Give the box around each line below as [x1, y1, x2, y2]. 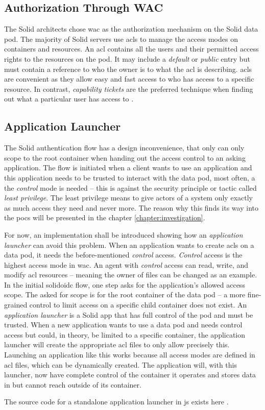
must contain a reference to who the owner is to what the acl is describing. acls [4, 63, 252, 74]
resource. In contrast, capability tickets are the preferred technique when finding [4, 83, 253, 94]
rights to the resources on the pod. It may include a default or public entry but [4, 53, 250, 64]
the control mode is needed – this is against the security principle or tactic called [4, 182, 257, 193]
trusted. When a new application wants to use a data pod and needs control [4, 319, 243, 330]
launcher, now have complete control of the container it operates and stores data [4, 369, 256, 380]
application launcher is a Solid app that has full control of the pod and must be [4, 309, 253, 320]
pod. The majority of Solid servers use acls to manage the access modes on [4, 33, 238, 44]
